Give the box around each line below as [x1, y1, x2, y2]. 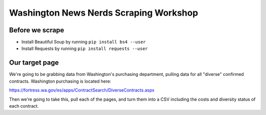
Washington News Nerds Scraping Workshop [9, 7, 199, 18]
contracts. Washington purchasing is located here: [9, 78, 111, 84]
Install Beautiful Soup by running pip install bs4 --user [21, 39, 146, 45]
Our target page [9, 59, 59, 67]
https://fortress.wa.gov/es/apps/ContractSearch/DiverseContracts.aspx [9, 87, 155, 93]
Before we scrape [9, 26, 65, 34]
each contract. [9, 103, 39, 109]
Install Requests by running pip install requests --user [21, 46, 148, 51]
